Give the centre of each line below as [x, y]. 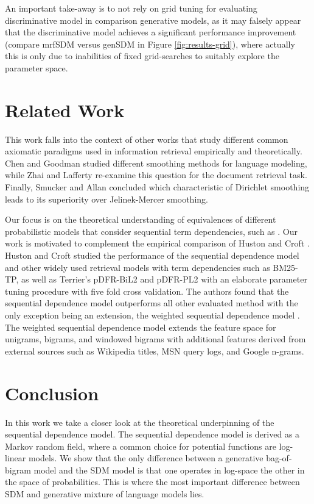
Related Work [65, 110]
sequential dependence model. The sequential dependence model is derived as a [152, 434]
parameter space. [37, 67]
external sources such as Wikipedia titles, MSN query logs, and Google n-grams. [155, 351]
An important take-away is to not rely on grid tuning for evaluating [131, 8]
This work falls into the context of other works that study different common [147, 139]
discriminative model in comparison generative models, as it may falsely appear [153, 20]
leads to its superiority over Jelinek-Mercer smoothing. [106, 199]
